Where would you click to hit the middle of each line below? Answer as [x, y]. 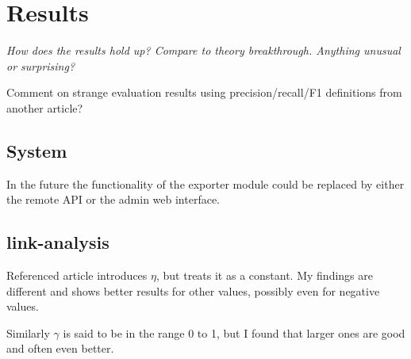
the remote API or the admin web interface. [113, 199]
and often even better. [60, 348]
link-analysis [58, 242]
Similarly [28, 332]
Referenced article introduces [77, 275]
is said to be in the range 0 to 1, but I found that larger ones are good [234, 332]
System [37, 150]
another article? [45, 107]
